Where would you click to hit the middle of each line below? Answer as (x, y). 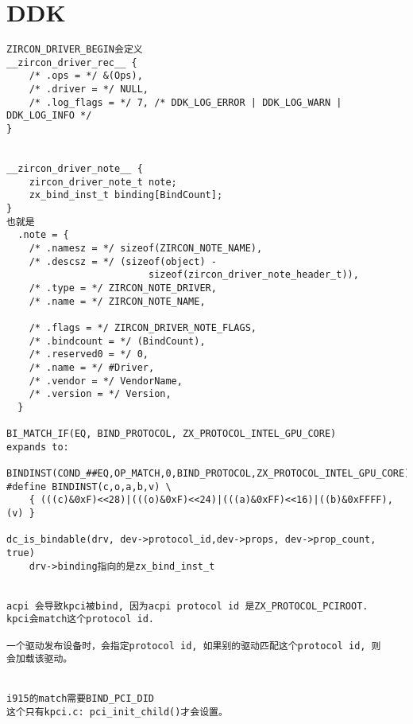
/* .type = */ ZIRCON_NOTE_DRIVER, (123, 288)
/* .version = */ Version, (100, 394)
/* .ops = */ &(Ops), (86, 76)
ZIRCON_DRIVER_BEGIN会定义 (75, 50)
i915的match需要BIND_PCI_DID (81, 699)
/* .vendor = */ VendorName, (106, 381)
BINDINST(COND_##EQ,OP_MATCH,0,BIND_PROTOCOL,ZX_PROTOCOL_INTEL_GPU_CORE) (208, 474)
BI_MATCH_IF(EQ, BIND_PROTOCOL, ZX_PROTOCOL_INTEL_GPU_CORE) (172, 434)
